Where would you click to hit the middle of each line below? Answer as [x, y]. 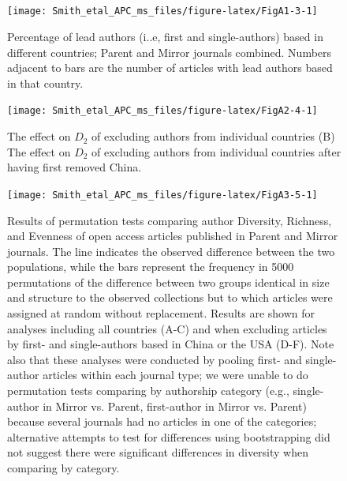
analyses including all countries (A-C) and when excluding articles [167, 328]
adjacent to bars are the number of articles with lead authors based [170, 68]
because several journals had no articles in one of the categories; [162, 421]
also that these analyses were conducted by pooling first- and [155, 359]
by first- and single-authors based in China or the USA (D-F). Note [171, 344]
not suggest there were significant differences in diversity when [158, 452]
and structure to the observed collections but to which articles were [170, 297]
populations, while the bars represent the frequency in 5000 [151, 267]
